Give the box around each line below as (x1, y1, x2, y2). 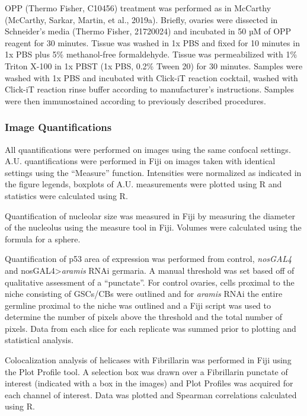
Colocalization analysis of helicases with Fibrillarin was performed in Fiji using (5, 354, 292, 366)
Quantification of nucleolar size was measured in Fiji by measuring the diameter (5, 209, 295, 222)
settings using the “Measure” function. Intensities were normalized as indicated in (5, 166, 302, 178)
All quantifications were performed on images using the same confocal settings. (5, 143, 291, 155)
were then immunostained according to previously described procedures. (5, 94, 266, 107)
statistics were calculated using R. (5, 189, 128, 201)
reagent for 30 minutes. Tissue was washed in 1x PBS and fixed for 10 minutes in (5, 36, 300, 49)
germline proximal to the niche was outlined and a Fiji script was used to (5, 299, 271, 311)
